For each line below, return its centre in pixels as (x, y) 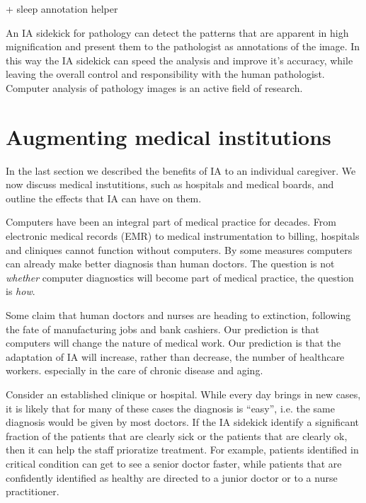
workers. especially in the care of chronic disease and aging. (135, 370)
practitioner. (33, 491)
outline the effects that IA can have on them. (104, 198)
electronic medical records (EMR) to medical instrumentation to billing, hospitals (183, 236)
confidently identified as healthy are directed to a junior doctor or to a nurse (172, 477)
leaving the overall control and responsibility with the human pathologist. (165, 74)
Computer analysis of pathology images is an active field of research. (154, 87)
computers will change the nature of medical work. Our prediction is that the (173, 343)
